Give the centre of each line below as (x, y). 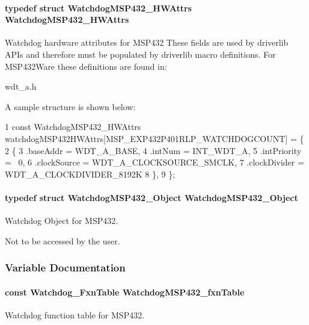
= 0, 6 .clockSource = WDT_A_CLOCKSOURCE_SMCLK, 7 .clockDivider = (154, 162)
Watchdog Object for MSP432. (62, 221)
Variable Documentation (65, 268)
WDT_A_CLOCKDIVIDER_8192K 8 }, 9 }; (90, 174)
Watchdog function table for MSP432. (75, 314)
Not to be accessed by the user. (63, 240)
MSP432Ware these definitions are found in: (86, 66)
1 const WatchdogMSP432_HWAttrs (73, 127)
